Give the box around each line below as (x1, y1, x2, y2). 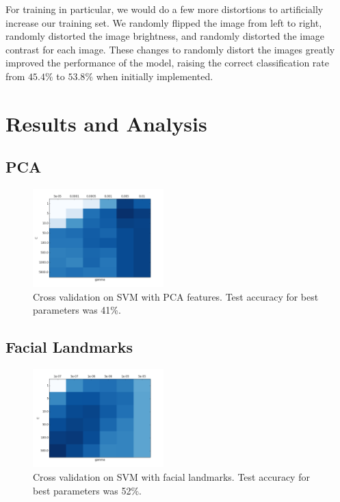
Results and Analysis (5, 109, 207, 137)
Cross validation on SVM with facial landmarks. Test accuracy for (33, 469, 310, 484)
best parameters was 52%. (33, 483, 142, 497)
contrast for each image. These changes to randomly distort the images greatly (5, 42, 335, 56)
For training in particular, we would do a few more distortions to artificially (5, 2, 324, 16)
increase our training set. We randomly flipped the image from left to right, (5, 15, 322, 29)
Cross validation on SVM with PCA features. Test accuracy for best (33, 289, 319, 303)
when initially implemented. (96, 68, 213, 83)
